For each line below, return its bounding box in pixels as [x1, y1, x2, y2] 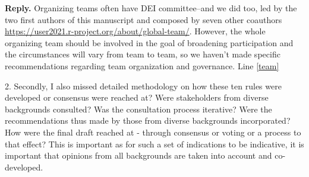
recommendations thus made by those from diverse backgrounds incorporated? [5, 114, 291, 127]
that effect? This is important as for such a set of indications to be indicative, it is [5, 137, 304, 150]
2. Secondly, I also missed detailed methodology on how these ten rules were [5, 79, 282, 92]
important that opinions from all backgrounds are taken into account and [5, 149, 272, 162]
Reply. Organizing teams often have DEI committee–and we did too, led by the [5, 2, 297, 14]
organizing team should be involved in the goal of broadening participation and [5, 36, 294, 49]
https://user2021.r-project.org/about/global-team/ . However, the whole [5, 25, 266, 37]
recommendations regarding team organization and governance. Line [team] [5, 59, 279, 72]
